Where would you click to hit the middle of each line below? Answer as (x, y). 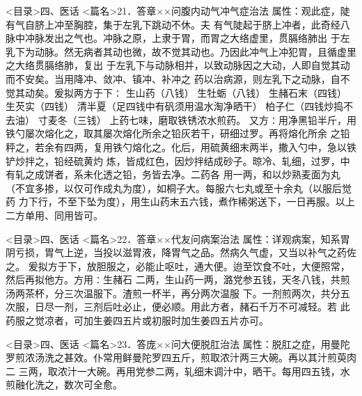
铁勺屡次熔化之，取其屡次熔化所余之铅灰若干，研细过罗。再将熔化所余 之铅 (178, 133)
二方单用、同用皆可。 (54, 215)
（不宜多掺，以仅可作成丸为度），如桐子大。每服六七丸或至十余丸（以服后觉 (179, 188)
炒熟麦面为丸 (311, 174)
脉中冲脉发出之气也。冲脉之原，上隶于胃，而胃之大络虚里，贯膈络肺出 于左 (178, 38)
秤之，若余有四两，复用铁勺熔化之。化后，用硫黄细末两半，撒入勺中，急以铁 (181, 146)
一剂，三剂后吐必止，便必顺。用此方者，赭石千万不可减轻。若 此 (202, 307)
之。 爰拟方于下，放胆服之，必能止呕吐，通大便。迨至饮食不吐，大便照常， (178, 266)
